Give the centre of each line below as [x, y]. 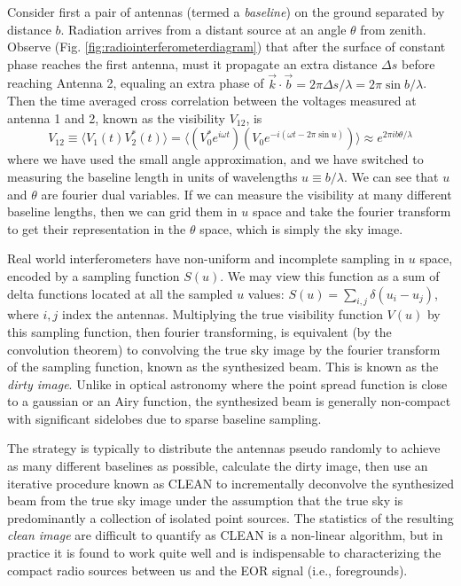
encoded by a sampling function [94, 275]
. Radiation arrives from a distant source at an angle [203, 29]
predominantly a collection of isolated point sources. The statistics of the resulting [230, 517]
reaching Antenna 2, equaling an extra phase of [136, 83]
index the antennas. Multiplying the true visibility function [223, 314]
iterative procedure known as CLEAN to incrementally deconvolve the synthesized [230, 483]
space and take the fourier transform [352, 211]
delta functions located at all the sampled [120, 293]
